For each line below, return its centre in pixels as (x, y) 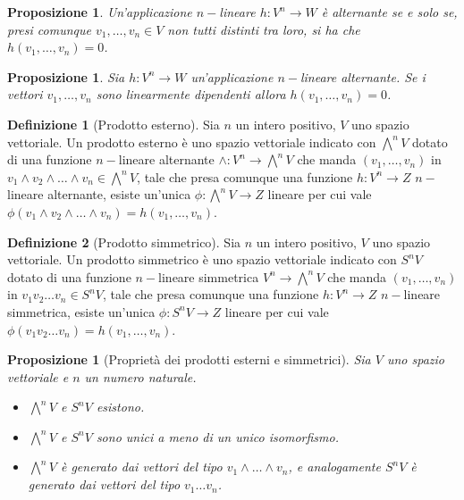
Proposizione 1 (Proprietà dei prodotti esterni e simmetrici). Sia (189, 359)
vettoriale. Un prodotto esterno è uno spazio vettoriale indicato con (192, 142)
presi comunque (49, 29)
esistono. (120, 407)
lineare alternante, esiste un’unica (99, 194)
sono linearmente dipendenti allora (191, 94)
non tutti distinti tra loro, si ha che (264, 29)
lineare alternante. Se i (363, 76)
